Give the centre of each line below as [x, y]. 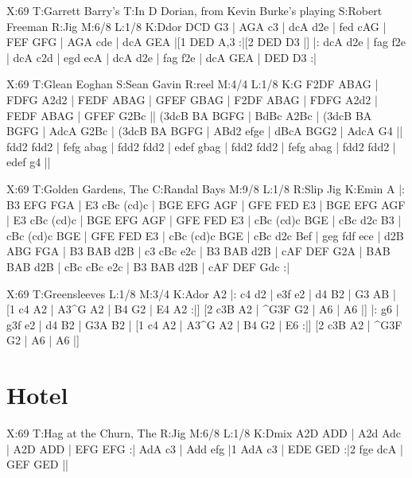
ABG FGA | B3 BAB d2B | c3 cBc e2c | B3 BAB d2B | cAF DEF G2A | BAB [198, 251]
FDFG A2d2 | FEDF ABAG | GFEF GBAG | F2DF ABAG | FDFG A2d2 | [192, 99]
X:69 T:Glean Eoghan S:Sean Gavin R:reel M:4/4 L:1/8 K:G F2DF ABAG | [192, 84]
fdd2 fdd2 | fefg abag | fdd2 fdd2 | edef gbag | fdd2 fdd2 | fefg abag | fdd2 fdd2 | [201, 146]
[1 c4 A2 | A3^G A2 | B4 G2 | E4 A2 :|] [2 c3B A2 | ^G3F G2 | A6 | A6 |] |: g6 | [203, 309]
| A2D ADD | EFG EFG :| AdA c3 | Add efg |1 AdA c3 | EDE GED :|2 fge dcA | [205, 448]
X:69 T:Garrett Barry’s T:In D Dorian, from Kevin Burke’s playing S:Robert [194, 10]
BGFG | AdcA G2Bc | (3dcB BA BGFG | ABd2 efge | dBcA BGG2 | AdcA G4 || [205, 131]
